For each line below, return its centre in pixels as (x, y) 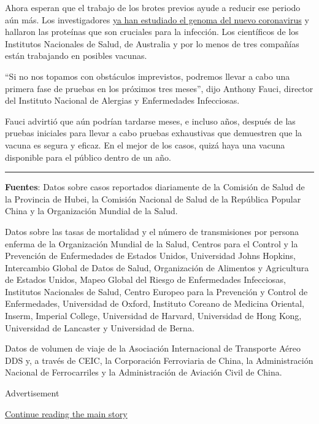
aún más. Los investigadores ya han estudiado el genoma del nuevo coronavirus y (157, 19)
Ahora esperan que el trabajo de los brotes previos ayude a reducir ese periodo (153, 7)
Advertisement (32, 393)
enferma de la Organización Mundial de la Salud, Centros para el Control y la (152, 243)
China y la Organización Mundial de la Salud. (91, 211)
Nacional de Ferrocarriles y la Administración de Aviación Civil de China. (144, 372)
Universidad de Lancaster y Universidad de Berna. (100, 327)
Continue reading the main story (66, 413)
